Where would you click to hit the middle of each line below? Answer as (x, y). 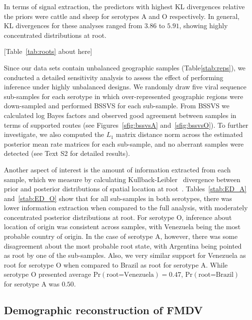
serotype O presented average (48, 274)
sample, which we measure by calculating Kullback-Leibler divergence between (122, 179)
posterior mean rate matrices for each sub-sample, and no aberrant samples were (124, 143)
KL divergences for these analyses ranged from (73, 25)
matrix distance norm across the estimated (179, 134)
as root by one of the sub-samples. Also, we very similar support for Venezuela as (125, 255)
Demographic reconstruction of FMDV (103, 310)
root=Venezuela (130, 275)
